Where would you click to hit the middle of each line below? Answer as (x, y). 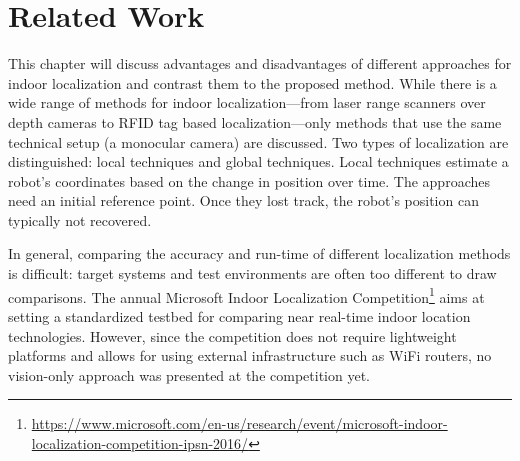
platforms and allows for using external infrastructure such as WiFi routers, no (250, 355)
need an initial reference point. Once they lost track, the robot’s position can (243, 200)
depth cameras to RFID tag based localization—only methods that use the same (255, 121)
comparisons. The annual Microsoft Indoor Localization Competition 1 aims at (246, 295)
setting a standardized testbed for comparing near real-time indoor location (239, 315)
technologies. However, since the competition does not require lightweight (232, 335)
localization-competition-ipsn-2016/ (140, 442)
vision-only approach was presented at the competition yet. (189, 374)
